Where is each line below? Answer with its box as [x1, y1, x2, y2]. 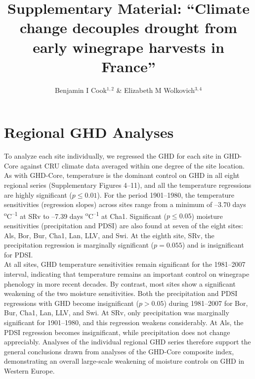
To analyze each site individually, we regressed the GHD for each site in [4, 151, 221, 161]
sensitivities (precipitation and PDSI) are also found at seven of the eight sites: [4, 220, 244, 231]
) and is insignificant [182, 240, 244, 250]
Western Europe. [4, 365, 55, 376]
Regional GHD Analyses [4, 122, 174, 142]
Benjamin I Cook [55, 84, 107, 95]
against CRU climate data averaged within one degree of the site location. [20, 160, 245, 170]
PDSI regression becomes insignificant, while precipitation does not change [4, 327, 230, 337]
